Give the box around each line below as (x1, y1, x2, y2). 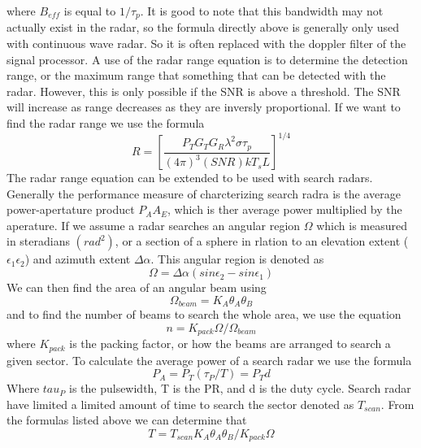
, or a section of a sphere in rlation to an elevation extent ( (115, 233, 409, 250)
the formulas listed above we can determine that (7, 411, 247, 428)
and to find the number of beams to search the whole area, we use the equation (7, 306, 401, 323)
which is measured (316, 216, 407, 233)
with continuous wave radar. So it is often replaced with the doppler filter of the (7, 35, 406, 52)
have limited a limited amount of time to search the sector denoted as (7, 395, 354, 412)
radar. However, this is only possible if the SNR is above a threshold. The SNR (7, 82, 401, 99)
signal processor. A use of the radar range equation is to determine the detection (7, 50, 408, 67)
